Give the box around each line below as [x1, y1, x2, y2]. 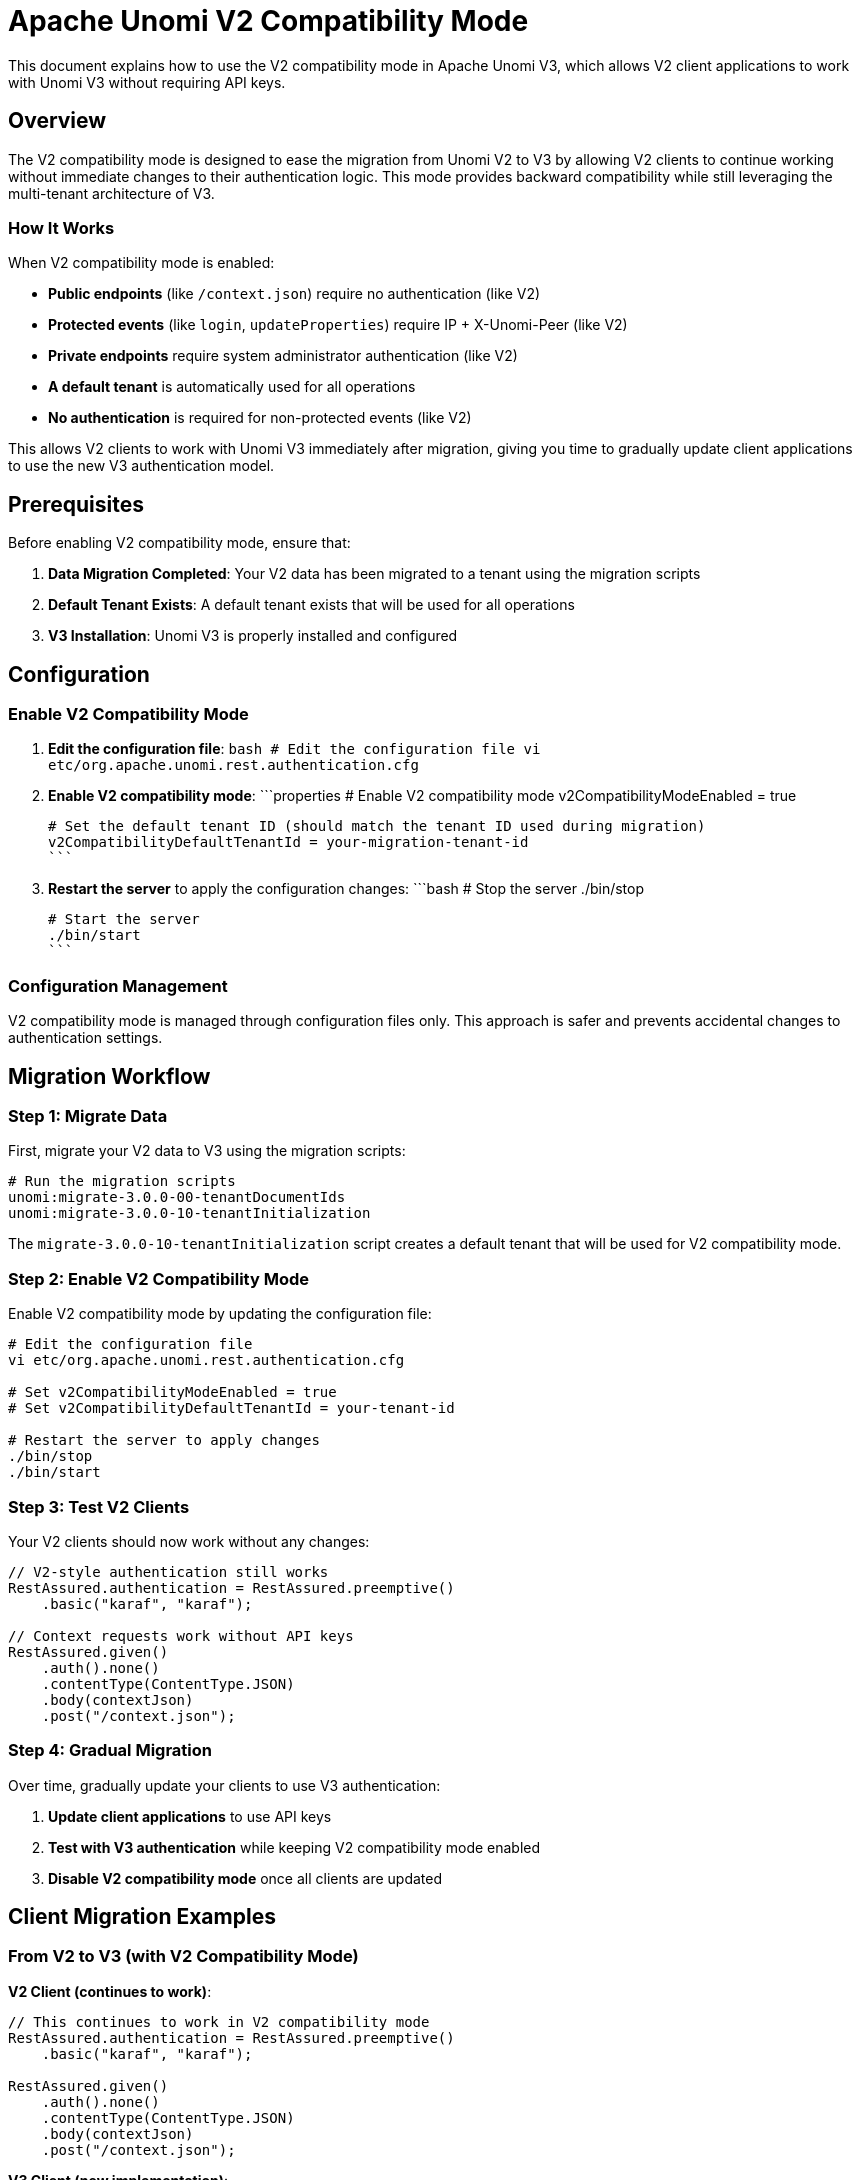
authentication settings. [8, 1029, 163, 1047]
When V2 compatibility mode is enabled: [8, 254, 275, 272]
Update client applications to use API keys [48, 1807, 332, 1825]
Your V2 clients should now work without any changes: [8, 1532, 370, 1550]
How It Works [8, 217, 115, 238]
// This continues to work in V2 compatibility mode [8, 2013, 430, 2030]
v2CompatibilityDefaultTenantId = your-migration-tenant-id [48, 834, 529, 851]
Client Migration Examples [8, 1904, 276, 1930]
